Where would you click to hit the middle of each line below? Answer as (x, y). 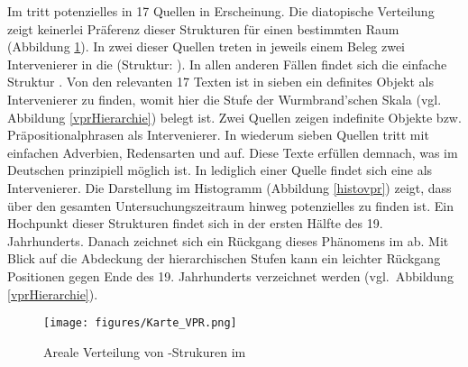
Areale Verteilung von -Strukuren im (145, 351)
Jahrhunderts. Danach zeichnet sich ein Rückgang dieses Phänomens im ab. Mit (228, 240)
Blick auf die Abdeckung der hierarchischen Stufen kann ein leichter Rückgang (224, 258)
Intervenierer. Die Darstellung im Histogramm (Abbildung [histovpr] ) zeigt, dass (229, 187)
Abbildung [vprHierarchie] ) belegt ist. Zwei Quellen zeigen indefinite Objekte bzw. (234, 117)
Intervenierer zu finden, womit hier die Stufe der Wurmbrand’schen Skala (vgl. (225, 99)
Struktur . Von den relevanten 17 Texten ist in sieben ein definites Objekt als (220, 82)
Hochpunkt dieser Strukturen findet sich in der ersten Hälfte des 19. (195, 223)
